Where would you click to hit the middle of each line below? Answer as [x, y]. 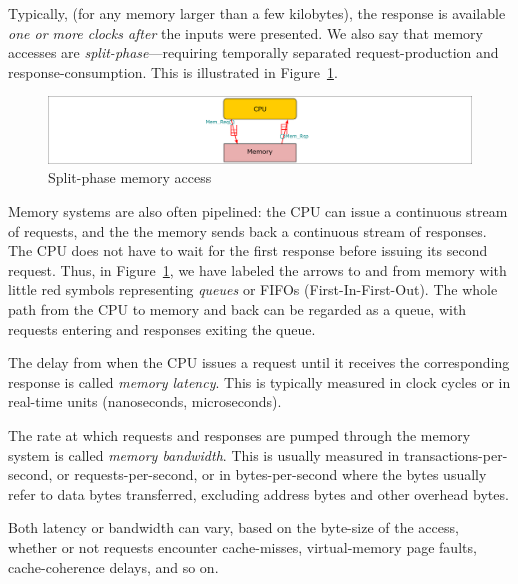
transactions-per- [456, 454]
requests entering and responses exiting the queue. [162, 328]
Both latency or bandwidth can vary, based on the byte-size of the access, [233, 527]
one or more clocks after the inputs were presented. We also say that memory [246, 32]
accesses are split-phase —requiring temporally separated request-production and [253, 52]
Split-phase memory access [130, 177]
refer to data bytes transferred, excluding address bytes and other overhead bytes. [258, 493]
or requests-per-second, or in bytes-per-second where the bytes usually [272, 474]
